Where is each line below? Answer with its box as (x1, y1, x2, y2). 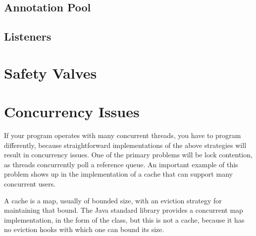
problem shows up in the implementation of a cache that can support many (4, 169, 233, 179)
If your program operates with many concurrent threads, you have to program (4, 130, 241, 141)
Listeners (4, 29, 51, 44)
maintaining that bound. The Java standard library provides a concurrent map (4, 205, 243, 215)
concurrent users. (4, 179, 56, 189)
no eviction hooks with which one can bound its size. (4, 224, 164, 235)
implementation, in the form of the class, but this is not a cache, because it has (4, 214, 245, 225)
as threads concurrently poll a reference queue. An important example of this (4, 159, 238, 169)
